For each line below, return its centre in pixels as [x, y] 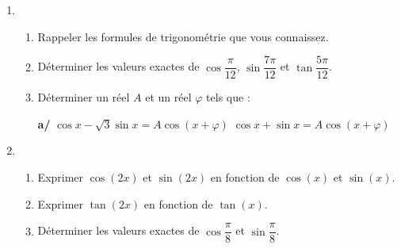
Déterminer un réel [84, 97]
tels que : [228, 97]
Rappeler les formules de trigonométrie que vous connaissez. [183, 36]
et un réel [168, 97]
